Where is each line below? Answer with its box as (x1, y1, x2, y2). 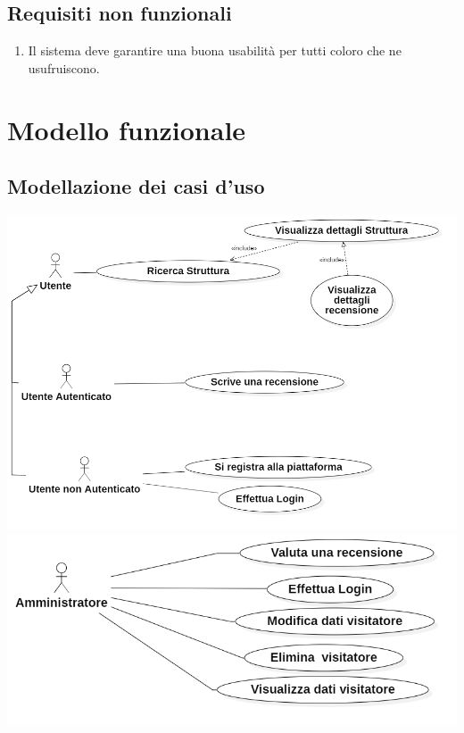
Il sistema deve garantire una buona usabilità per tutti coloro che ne (28, 41, 402, 60)
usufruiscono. (28, 58, 100, 77)
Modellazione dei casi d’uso (7, 172, 265, 200)
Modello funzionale (7, 111, 246, 147)
